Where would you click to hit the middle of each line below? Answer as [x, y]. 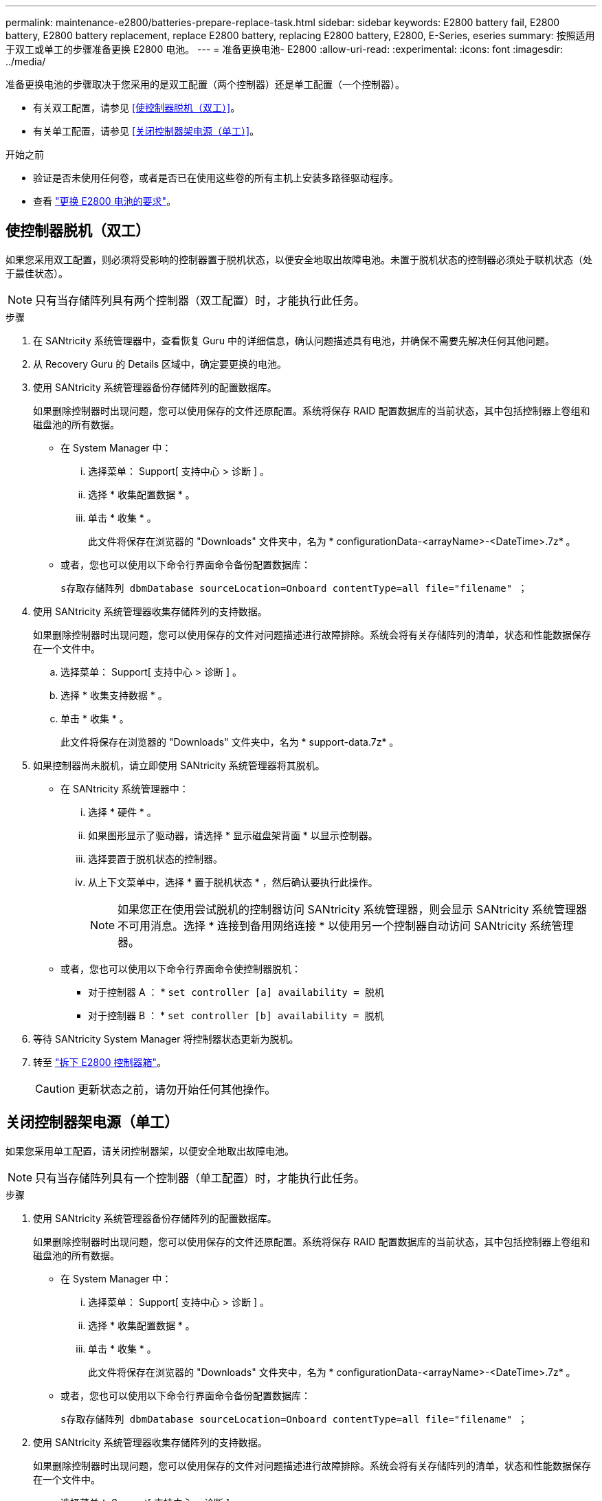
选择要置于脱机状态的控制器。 [155, 858]
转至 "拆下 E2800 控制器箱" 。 [100, 1062]
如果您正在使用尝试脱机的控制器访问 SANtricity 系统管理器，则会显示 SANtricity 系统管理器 [352, 909]
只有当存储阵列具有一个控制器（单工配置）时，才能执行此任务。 [200, 1178]
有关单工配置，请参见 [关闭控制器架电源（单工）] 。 [146, 131]
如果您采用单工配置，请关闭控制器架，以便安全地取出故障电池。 [150, 1150]
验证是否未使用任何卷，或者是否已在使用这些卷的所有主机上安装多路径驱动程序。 [216, 178]
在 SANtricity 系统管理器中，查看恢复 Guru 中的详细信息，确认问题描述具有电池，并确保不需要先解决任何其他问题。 [294, 340]
